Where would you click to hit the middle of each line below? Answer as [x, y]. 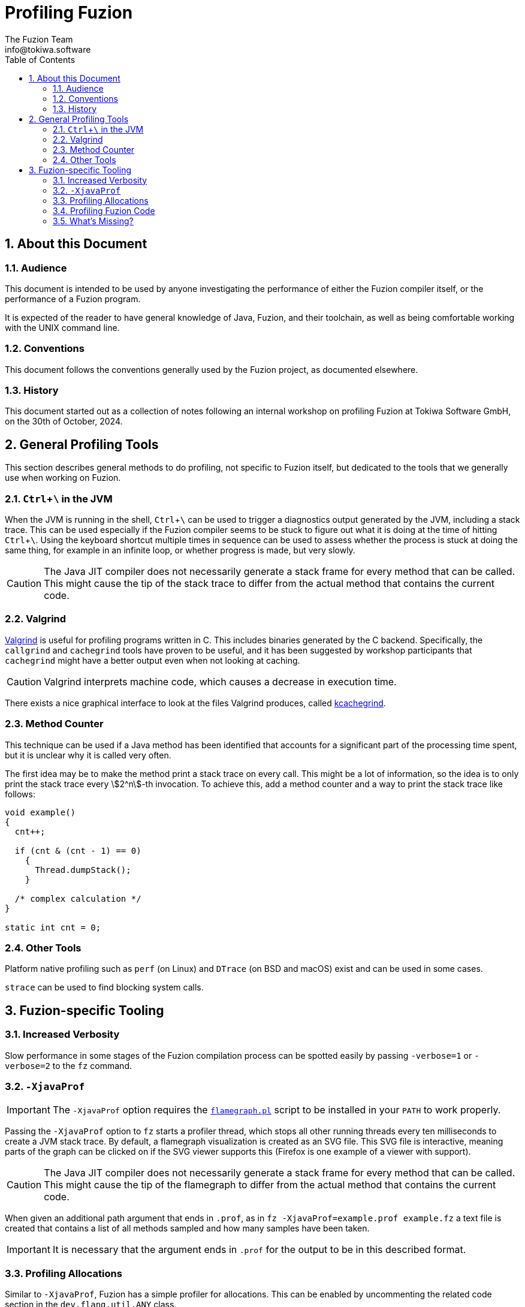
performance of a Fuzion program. [73, 299]
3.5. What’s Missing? [93, 221]
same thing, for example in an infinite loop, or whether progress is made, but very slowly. [180, 550]
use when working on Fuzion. [63, 478]
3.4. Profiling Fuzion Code [104, 210]
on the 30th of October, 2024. [64, 421]
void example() [40, 812]
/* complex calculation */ [78, 898]
